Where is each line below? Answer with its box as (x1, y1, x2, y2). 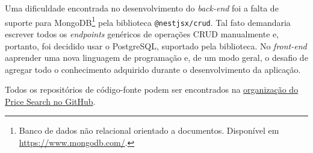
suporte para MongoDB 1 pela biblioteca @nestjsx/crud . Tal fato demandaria (5, 14, 291, 28)
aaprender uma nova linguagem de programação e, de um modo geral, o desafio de (5, 51, 308, 64)
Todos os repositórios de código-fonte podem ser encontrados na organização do (5, 83, 299, 96)
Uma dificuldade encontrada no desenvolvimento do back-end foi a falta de (5, 2, 279, 14)
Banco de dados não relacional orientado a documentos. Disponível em (19, 124, 279, 137)
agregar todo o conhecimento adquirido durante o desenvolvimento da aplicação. (5, 63, 301, 75)
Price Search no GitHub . (5, 95, 96, 107)
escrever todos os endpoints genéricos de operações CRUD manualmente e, (5, 27, 279, 40)
